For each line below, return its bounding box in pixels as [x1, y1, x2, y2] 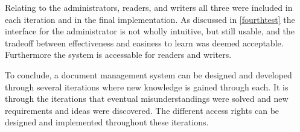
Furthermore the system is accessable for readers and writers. [5, 48, 232, 61]
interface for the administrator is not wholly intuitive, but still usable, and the [5, 25, 295, 37]
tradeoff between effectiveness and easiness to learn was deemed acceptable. [5, 36, 284, 49]
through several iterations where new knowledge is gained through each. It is [5, 80, 289, 93]
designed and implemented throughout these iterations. [5, 116, 209, 128]
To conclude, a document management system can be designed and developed [5, 68, 292, 81]
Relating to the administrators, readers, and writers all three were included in [5, 1, 293, 13]
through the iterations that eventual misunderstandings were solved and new [5, 92, 289, 105]
